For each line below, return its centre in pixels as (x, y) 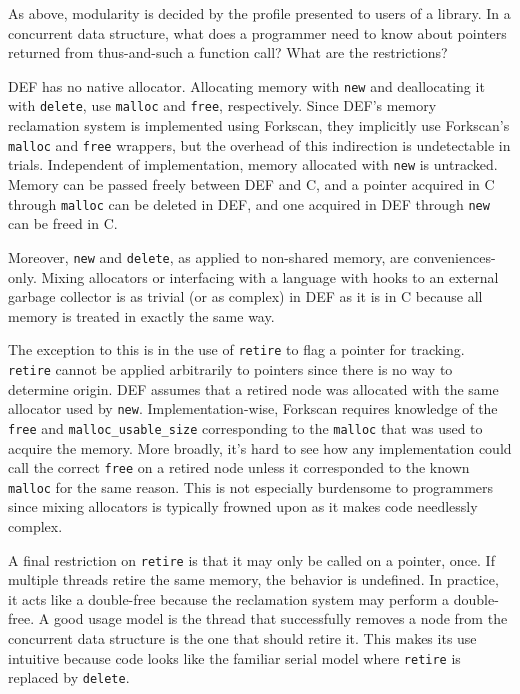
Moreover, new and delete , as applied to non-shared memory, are (208, 256)
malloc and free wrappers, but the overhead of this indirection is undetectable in (259, 144)
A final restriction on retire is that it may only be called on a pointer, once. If (251, 559)
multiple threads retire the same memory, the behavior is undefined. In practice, (253, 579)
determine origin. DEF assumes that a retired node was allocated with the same (253, 388)
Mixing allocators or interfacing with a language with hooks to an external (270, 276)
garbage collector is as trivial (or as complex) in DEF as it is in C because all (245, 296)
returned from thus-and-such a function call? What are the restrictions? (228, 52)
